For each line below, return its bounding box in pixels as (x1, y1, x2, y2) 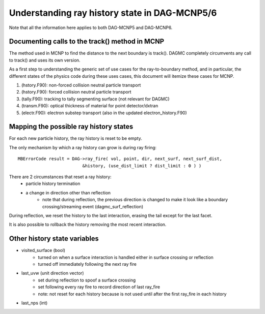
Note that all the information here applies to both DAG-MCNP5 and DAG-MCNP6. (9, 25, 173, 31)
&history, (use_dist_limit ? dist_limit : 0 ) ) (82, 163, 202, 168)
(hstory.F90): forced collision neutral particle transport (21, 89, 132, 95)
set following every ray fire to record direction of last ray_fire (38, 284, 160, 290)
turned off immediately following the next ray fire (38, 261, 137, 267)
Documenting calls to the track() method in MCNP (9, 37, 164, 46)
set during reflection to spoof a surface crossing (38, 277, 136, 283)
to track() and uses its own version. (9, 57, 80, 63)
